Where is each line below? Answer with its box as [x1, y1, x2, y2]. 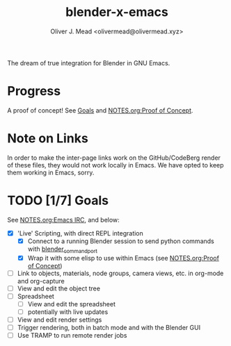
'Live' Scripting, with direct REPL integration [17, 229, 144, 237]
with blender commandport [27, 245, 97, 254]
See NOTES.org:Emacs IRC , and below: [7, 215, 120, 224]
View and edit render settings [17, 315, 102, 324]
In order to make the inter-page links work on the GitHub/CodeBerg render [7, 154, 221, 162]
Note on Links [7, 131, 88, 147]
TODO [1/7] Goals [7, 192, 109, 208]
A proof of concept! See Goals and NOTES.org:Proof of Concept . [7, 106, 193, 115]
